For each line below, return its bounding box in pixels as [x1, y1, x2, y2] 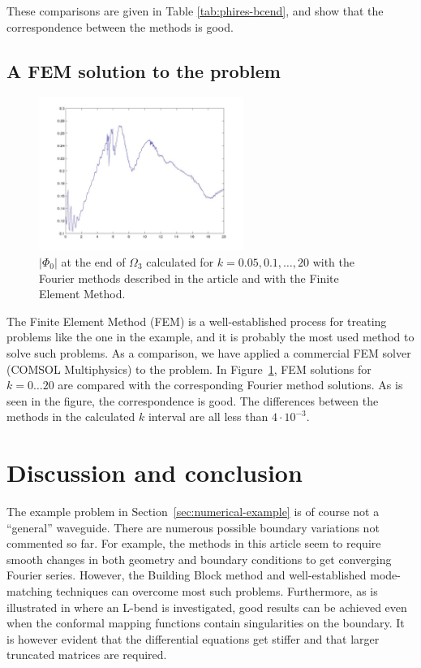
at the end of [61, 253, 126, 270]
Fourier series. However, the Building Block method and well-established [6, 566, 367, 583]
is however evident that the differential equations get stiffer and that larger [6, 630, 380, 647]
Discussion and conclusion [6, 456, 303, 489]
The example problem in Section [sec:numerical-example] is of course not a [6, 503, 380, 520]
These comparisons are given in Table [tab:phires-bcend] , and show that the [6, 2, 384, 19]
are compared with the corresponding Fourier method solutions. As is [58, 376, 403, 393]
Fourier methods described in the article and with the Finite [39, 269, 339, 286]
